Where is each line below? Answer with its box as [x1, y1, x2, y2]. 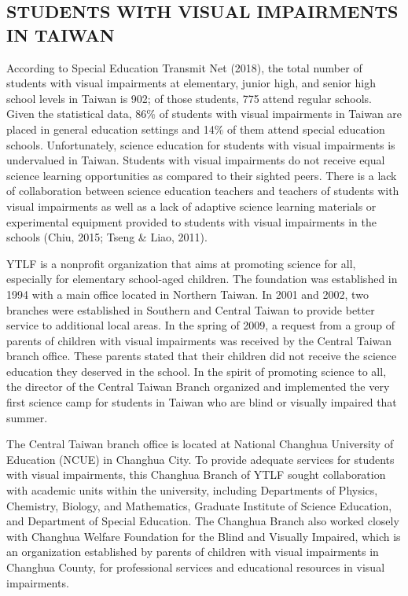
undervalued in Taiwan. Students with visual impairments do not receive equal [6, 152, 385, 168]
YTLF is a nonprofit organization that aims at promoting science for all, [6, 255, 356, 271]
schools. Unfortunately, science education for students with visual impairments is [6, 136, 395, 153]
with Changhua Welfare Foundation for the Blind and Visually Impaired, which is [6, 528, 401, 544]
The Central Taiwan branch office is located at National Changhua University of [6, 436, 394, 452]
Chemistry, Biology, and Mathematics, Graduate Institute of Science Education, [6, 497, 392, 513]
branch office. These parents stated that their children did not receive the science [6, 348, 397, 364]
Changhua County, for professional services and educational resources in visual [6, 559, 385, 575]
